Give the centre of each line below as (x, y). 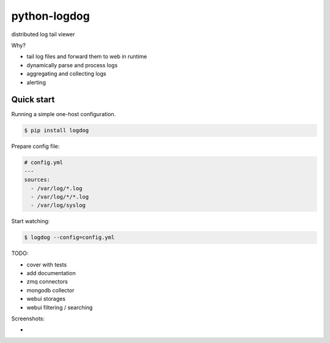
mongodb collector (50, 290)
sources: (37, 180)
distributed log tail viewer (43, 34)
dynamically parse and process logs (72, 65)
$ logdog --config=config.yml (69, 238)
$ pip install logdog (57, 131)
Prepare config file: (35, 146)
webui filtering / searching (60, 307)
